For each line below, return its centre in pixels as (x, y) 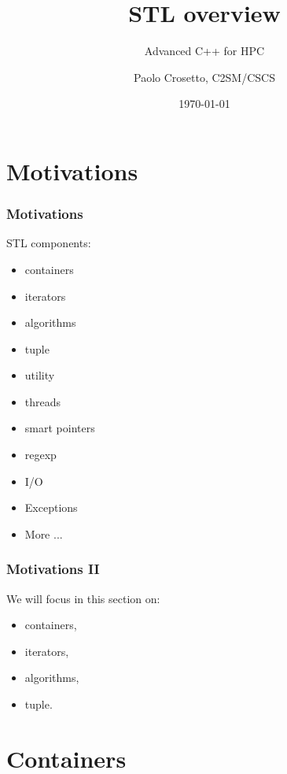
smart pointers (60, 428)
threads (43, 401)
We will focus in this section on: (83, 598)
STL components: (49, 243)
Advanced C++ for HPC (204, 51)
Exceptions (51, 507)
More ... (44, 533)
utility (40, 375)
